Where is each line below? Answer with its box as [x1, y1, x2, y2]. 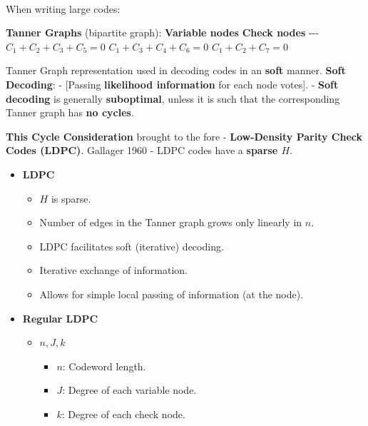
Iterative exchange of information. [39, 263, 188, 278]
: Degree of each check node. [61, 406, 185, 421]
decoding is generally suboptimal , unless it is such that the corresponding [6, 91, 340, 106]
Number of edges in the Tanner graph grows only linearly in [39, 215, 302, 230]
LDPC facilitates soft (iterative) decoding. [39, 238, 224, 253]
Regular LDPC [22, 310, 98, 325]
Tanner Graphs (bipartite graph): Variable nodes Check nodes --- [6, 25, 319, 40]
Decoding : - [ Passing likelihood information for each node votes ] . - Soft [6, 76, 339, 91]
